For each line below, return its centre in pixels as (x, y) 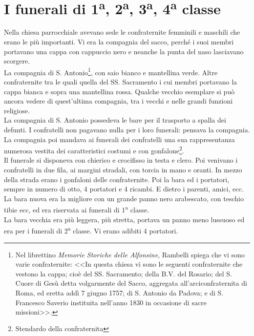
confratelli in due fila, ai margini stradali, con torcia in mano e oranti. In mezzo (123, 170)
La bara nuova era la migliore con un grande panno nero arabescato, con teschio (124, 198)
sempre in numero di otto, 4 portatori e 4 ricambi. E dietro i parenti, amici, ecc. (124, 189)
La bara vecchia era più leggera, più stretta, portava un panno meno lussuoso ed (124, 219)
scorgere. (17, 61)
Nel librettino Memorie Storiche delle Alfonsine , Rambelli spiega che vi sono (130, 254)
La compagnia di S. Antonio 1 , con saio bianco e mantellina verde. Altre (111, 71)
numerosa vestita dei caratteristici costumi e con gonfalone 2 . (94, 150)
